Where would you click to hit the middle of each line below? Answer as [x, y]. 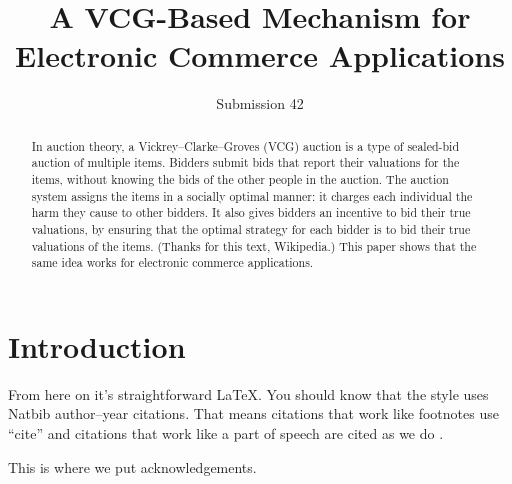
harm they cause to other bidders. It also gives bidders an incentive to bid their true [251, 212]
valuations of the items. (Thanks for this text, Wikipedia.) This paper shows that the [254, 245]
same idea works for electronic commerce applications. [172, 262]
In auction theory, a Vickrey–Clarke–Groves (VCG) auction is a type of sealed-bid [245, 145]
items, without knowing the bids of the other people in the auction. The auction [240, 179]
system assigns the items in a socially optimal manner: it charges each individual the [252, 195]
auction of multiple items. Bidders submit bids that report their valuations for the [245, 162]
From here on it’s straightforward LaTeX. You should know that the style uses [248, 393]
